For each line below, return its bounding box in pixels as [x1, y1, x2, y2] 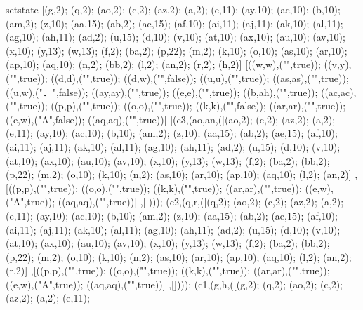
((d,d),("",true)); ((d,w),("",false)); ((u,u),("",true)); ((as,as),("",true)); [51, 70, 349, 85]
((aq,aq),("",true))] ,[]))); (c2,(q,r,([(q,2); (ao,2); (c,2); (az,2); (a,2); [58, 194, 344, 209]
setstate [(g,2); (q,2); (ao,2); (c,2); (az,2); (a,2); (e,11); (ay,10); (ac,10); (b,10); [6, 2, 341, 16]
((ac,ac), [320, 84, 357, 99]
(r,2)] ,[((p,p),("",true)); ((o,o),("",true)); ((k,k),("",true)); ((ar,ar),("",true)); [6, 263, 330, 278]
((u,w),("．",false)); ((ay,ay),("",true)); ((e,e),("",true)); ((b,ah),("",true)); [6, 84, 318, 99]
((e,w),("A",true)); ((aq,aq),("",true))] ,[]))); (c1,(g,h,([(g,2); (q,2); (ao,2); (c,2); [6, 276, 343, 291]
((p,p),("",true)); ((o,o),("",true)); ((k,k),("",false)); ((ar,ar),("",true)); [51, 98, 346, 113]
